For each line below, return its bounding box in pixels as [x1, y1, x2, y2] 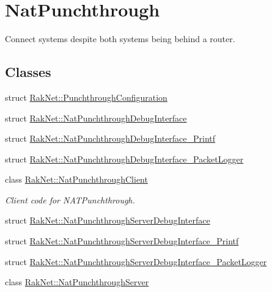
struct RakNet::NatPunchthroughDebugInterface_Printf [5, 132, 216, 145]
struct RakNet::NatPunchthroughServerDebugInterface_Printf [5, 235, 239, 247]
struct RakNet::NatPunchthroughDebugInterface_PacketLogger [5, 152, 244, 165]
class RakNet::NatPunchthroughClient [5, 173, 148, 186]
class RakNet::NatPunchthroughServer [5, 276, 149, 288]
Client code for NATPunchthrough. [5, 193, 135, 206]
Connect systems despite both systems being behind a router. [5, 32, 235, 45]
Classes [5, 62, 51, 81]
